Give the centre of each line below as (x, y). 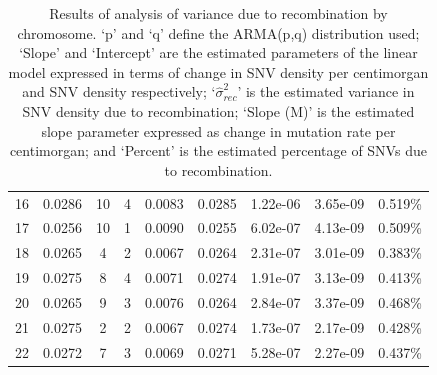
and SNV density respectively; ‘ (119, 91)
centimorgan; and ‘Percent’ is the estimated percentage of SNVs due (218, 150)
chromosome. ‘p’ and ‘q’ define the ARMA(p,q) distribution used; (218, 32)
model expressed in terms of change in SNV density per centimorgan (218, 71)
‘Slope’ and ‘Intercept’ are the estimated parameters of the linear (218, 52)
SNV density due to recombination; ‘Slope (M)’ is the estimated (218, 110)
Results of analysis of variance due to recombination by (218, 13)
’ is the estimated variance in (326, 91)
